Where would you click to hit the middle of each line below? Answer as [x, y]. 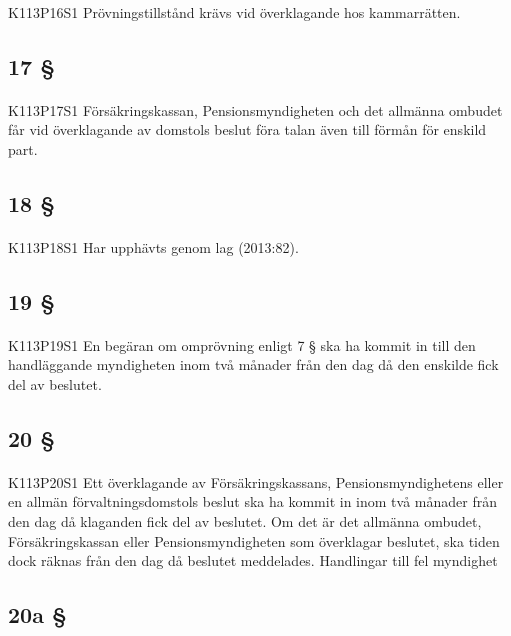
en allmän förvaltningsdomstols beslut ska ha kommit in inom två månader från [252, 501]
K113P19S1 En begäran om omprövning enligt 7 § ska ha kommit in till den [242, 344]
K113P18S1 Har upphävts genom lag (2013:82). [153, 246]
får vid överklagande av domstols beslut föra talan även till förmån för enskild [247, 129]
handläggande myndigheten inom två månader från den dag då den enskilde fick [253, 364]
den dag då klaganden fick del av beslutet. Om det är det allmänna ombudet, [245, 521]
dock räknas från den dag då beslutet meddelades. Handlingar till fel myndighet [253, 560]
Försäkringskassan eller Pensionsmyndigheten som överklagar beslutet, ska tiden [254, 540]
